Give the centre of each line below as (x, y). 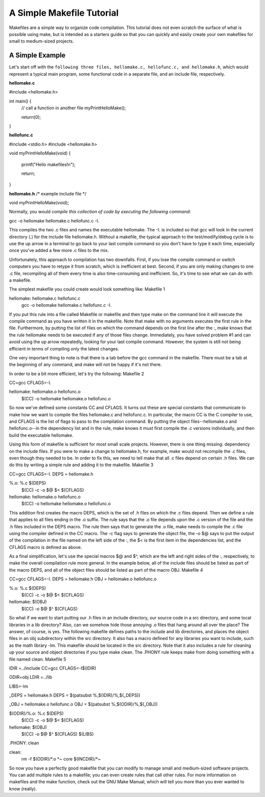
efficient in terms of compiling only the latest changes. (64, 349)
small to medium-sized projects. (41, 41)
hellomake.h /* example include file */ (48, 193)
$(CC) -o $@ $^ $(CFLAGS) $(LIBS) (58, 734)
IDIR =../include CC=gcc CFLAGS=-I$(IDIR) (53, 668)
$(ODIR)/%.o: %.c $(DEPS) (36, 713)
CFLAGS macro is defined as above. (45, 547)
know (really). (23, 789)
